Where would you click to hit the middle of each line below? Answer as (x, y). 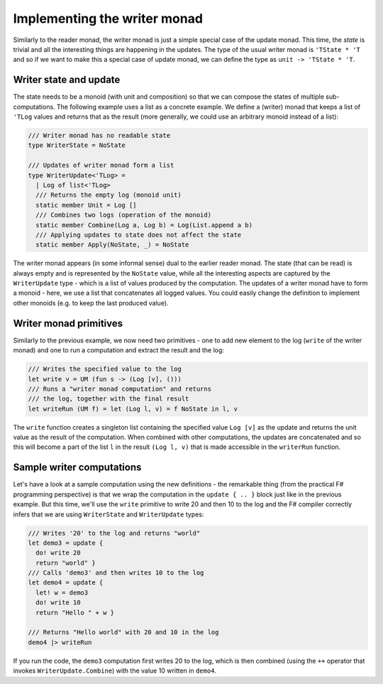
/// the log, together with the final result (109, 399)
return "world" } (66, 563)
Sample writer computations (77, 468)
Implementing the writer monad (108, 18)
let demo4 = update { (66, 583)
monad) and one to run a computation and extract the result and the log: (119, 350)
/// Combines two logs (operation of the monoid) (124, 215)
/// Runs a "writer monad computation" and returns (120, 389)
